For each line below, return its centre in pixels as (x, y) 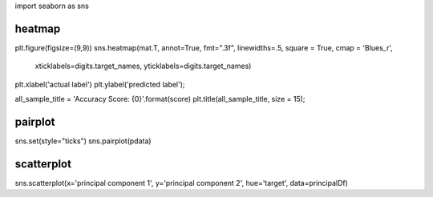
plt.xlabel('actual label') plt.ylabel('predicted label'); (100, 84)
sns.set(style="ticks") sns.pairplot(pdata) (83, 141)
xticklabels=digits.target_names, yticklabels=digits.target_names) (143, 66)
